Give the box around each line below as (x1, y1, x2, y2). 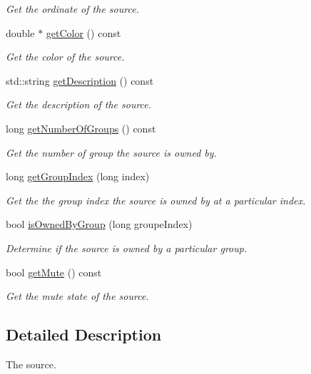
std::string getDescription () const (6, 73, 154, 88)
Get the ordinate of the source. (6, 1, 139, 16)
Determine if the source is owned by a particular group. (6, 240, 248, 255)
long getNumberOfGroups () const (6, 120, 156, 135)
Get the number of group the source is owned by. (6, 145, 217, 160)
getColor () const (46, 25, 121, 40)
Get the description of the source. (6, 97, 152, 112)
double (6, 25, 35, 40)
